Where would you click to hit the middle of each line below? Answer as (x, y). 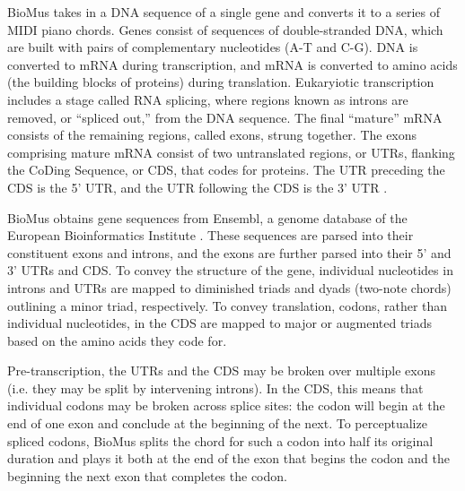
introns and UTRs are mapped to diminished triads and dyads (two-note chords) (229, 287)
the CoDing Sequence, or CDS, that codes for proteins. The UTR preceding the (226, 170)
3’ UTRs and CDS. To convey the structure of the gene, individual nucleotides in (230, 270)
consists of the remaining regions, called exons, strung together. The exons (212, 135)
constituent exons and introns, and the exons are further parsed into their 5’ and (229, 252)
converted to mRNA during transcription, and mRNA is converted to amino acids (232, 64)
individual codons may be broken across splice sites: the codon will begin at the (226, 405)
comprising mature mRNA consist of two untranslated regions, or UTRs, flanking (231, 152)
